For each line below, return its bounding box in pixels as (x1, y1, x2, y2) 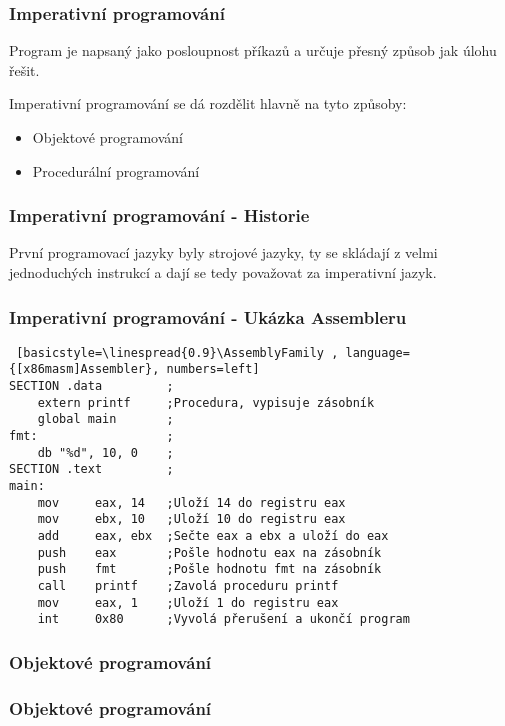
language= (345, 345, 410, 360)
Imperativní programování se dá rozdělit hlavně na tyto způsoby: (9, 93, 407, 114)
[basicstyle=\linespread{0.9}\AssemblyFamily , (16, 345, 339, 360)
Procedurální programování (32, 160, 200, 181)
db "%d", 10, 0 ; (37, 445, 174, 460)
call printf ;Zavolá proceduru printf (37, 579, 339, 593)
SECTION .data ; (9, 379, 174, 394)
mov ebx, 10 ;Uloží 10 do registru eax (37, 512, 346, 527)
